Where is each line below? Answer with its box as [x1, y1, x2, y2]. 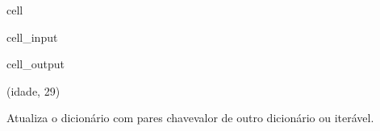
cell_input [6, 28, 58, 45]
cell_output [6, 55, 65, 72]
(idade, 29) [6, 82, 61, 99]
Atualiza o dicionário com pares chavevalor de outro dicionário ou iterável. [6, 109, 374, 126]
